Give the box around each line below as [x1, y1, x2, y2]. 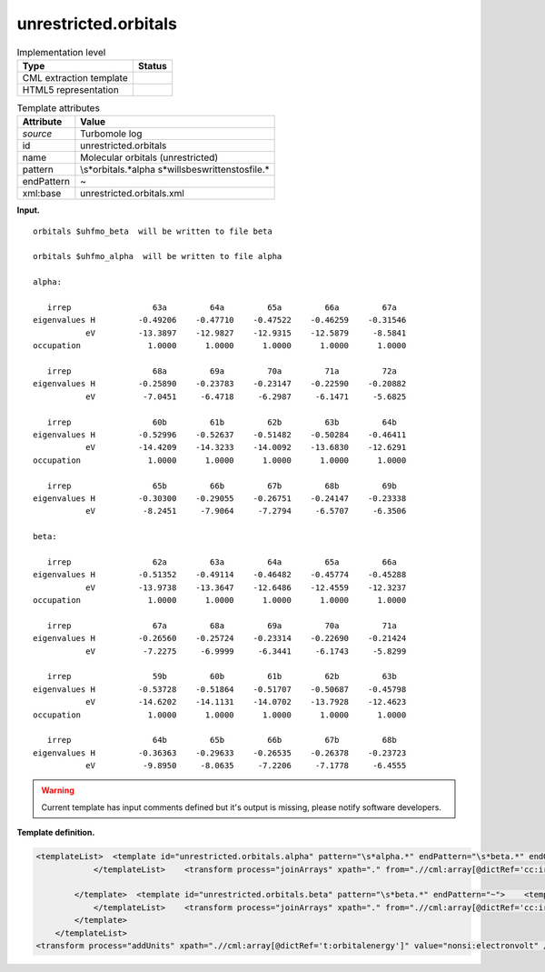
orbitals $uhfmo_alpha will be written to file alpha [33, 251, 282, 262]
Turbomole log [80, 127, 143, 140]
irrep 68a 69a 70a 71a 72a [46, 366, 397, 376]
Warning [41, 785, 74, 796]
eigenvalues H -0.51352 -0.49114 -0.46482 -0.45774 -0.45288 [33, 569, 407, 580]
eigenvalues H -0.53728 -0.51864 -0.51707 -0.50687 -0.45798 [33, 684, 407, 695]
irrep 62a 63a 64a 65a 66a [46, 556, 397, 567]
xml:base [22, 187, 62, 200]
